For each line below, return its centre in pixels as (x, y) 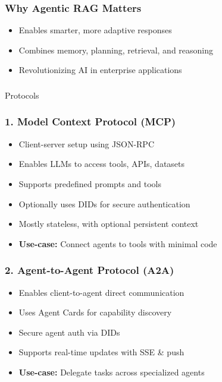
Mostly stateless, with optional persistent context (109, 224)
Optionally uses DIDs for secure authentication (104, 203)
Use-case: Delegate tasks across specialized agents (112, 372)
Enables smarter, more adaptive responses (95, 30)
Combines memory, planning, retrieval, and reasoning (116, 50)
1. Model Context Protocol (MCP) (90, 121)
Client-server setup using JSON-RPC (87, 143)
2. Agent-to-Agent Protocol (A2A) (90, 270)
